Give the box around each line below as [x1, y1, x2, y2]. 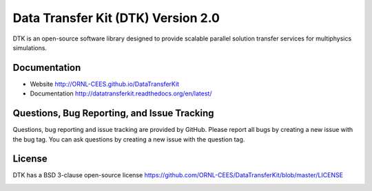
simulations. [12, 43, 48, 52]
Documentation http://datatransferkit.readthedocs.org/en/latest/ [30, 89, 212, 98]
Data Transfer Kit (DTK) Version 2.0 [12, 10, 220, 25]
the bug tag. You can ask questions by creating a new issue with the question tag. [12, 135, 245, 144]
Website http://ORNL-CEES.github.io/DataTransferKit [30, 80, 179, 88]
